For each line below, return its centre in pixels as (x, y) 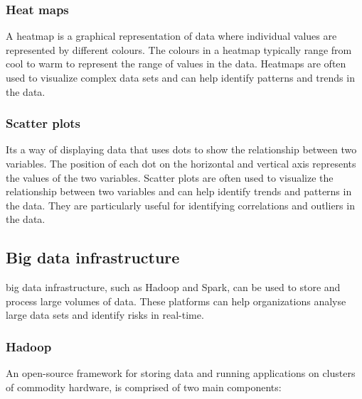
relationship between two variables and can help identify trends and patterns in (179, 191)
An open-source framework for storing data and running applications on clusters (181, 373)
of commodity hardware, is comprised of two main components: (144, 387)
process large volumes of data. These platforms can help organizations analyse (176, 301)
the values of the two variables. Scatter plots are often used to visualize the (170, 177)
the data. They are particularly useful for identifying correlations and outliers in (180, 205)
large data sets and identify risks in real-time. (105, 315)
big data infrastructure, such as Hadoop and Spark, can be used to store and (173, 287)
